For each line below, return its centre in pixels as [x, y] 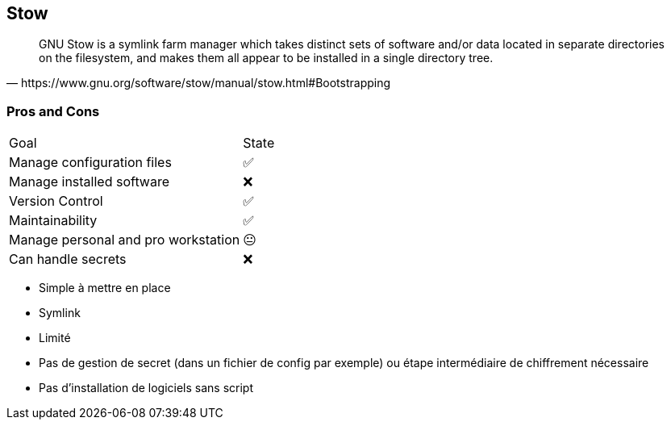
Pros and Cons [53, 111]
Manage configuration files [90, 163]
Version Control [56, 201]
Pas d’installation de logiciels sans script [146, 388]
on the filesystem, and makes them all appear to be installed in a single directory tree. [266, 58]
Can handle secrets [68, 259]
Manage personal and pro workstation [125, 240]
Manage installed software [90, 182]
